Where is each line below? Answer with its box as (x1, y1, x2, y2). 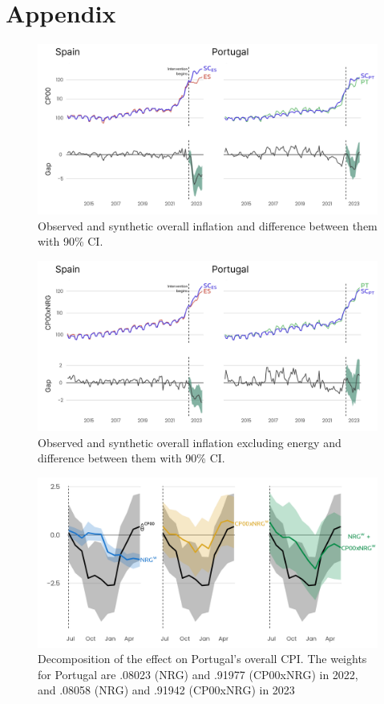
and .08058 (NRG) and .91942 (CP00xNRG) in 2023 (38, 682, 295, 698)
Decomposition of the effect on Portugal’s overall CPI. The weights (38, 650, 367, 667)
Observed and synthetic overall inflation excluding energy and (38, 433, 342, 450)
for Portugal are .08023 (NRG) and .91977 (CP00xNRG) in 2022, (38, 665, 358, 682)
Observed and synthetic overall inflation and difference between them (38, 217, 378, 234)
